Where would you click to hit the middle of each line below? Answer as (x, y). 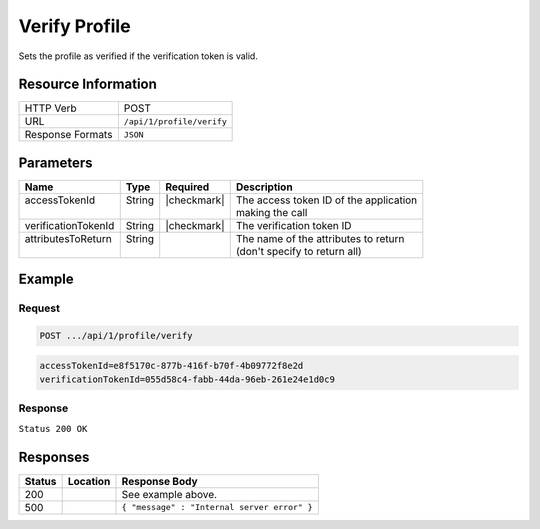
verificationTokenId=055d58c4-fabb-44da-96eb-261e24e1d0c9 (187, 379)
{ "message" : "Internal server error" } (217, 507)
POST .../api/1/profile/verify (116, 336)
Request (39, 308)
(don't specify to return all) (298, 251)
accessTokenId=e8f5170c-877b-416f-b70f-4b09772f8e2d (171, 365)
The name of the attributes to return (320, 238)
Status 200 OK (53, 428)
